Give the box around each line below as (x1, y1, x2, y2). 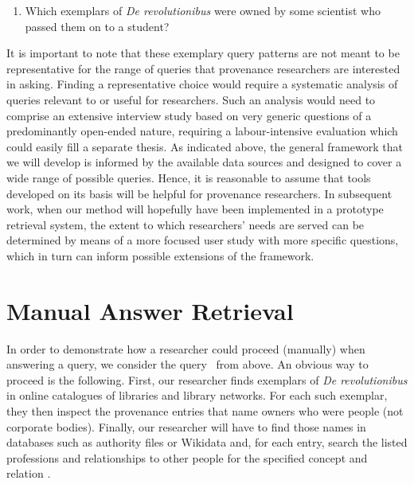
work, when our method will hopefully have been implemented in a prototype (6, 201, 384, 217)
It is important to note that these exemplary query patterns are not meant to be (6, 45, 400, 61)
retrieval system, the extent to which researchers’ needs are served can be (6, 216, 365, 232)
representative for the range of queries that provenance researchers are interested (6, 60, 400, 76)
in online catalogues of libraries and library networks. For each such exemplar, (6, 387, 388, 404)
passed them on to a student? (25, 18, 170, 34)
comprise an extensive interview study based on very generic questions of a (6, 107, 372, 123)
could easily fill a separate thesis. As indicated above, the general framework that (6, 138, 403, 154)
